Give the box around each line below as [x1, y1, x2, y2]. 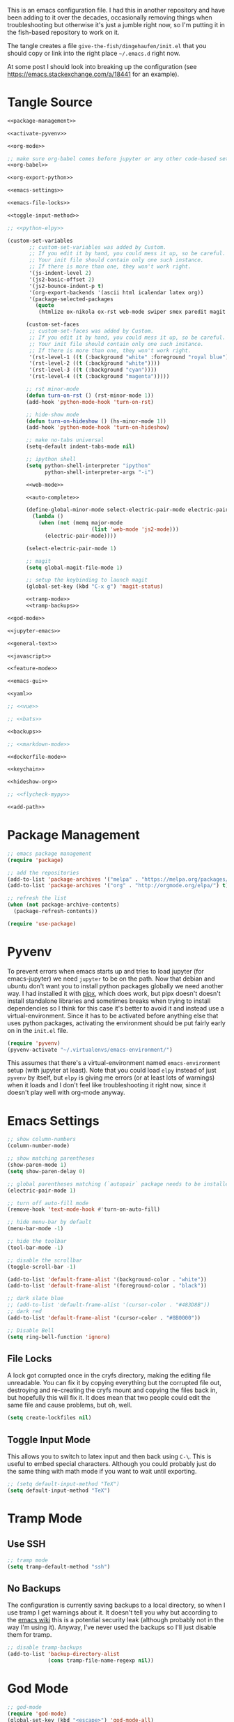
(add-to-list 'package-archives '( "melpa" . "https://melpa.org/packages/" [7, 875, 232, 883]
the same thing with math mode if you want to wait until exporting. [7, 1467, 197, 1475]
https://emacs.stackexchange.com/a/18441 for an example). [7, 70, 180, 78]
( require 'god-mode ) [7, 1710, 68, 1717]
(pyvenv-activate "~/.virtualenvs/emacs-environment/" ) [7, 1046, 173, 1053]
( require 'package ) [7, 856, 64, 863]
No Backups [7, 1583, 61, 1594]
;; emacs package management [7, 850, 92, 857]
